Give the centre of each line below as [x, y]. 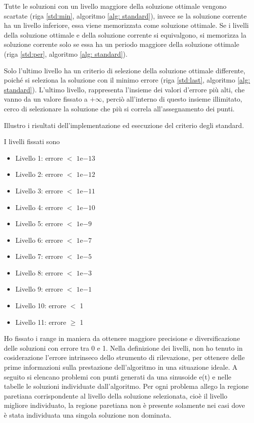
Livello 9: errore [39, 289]
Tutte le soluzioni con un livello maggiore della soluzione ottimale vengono [115, 6]
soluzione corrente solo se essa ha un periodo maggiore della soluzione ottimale [122, 44]
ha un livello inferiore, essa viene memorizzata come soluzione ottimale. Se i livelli [127, 25]
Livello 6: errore [39, 240]
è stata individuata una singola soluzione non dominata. [88, 415]
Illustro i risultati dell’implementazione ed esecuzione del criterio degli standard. [124, 125]
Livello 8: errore [39, 272]
